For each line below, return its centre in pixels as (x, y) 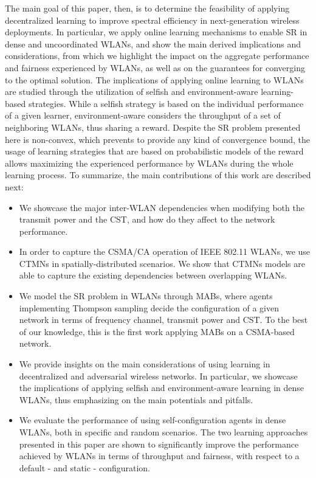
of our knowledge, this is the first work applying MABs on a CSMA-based (157, 331)
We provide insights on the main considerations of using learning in (145, 364)
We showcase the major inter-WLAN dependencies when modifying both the (162, 207)
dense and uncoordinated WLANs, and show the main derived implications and (153, 43)
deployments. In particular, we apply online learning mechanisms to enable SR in (156, 32)
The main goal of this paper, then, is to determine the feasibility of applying (147, 8)
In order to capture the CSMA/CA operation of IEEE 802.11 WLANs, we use (165, 251)
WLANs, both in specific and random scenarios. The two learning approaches (163, 432)
